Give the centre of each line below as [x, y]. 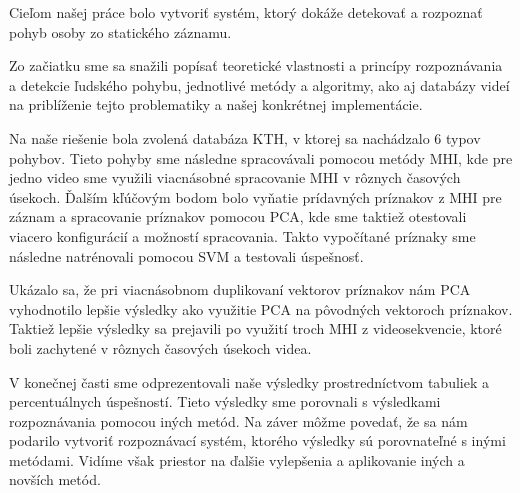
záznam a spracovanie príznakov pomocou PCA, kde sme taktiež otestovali [238, 216]
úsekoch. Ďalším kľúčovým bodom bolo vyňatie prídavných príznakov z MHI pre [255, 196]
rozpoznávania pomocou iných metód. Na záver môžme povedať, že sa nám [238, 420]
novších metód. [55, 479]
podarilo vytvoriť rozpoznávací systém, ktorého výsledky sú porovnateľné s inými [257, 440]
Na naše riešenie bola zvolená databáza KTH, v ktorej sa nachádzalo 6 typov [245, 137]
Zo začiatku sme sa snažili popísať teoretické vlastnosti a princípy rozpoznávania [256, 65]
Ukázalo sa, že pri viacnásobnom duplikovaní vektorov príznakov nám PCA [240, 289]
